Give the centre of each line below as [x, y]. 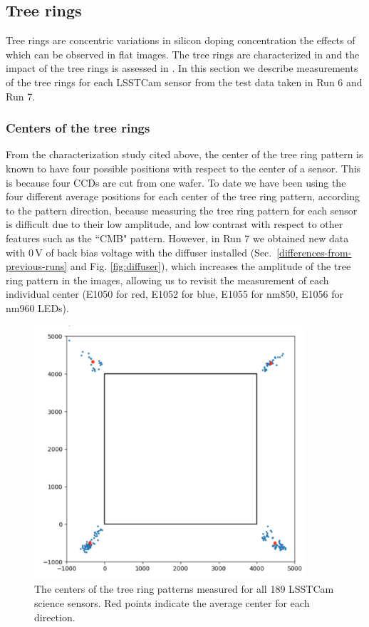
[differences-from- [314, 252]
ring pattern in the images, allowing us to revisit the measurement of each [167, 280]
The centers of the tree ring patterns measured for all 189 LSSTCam [184, 589]
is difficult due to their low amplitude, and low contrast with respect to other [175, 224]
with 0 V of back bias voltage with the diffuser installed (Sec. [139, 252]
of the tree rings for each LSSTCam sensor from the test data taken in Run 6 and [184, 82]
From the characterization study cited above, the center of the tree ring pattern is [184, 154]
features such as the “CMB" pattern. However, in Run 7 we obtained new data [177, 238]
